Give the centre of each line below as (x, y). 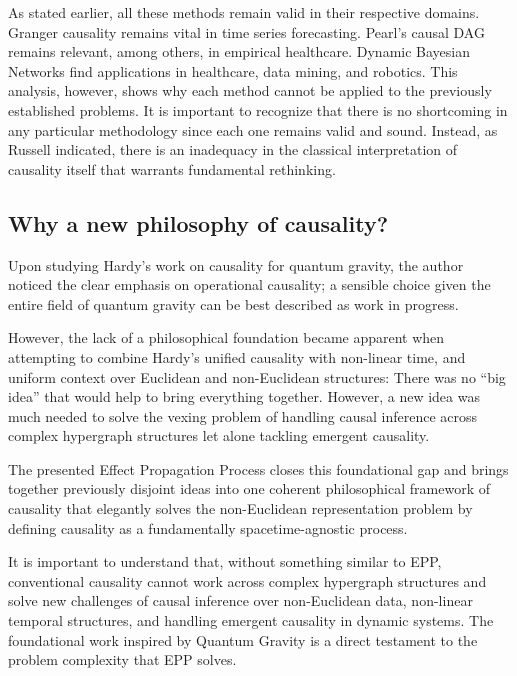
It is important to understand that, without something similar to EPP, (225, 561)
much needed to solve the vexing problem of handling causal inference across (243, 415)
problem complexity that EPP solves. (122, 659)
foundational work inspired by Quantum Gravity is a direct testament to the (243, 639)
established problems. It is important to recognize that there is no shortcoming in (258, 109)
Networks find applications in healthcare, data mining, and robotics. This (233, 70)
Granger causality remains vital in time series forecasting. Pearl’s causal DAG (246, 31)
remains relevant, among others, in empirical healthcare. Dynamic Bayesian (239, 51)
